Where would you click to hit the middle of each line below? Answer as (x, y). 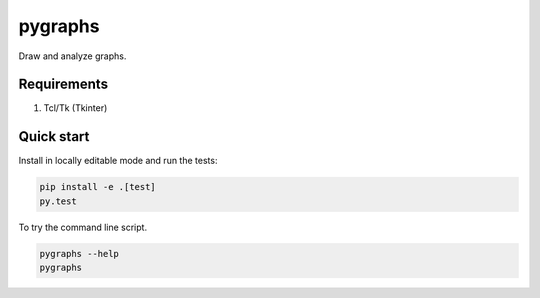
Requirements (63, 84)
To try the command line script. (83, 227)
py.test (58, 201)
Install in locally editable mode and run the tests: (118, 161)
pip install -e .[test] (98, 187)
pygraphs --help (79, 253)
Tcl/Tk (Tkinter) (75, 108)
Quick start (54, 136)
